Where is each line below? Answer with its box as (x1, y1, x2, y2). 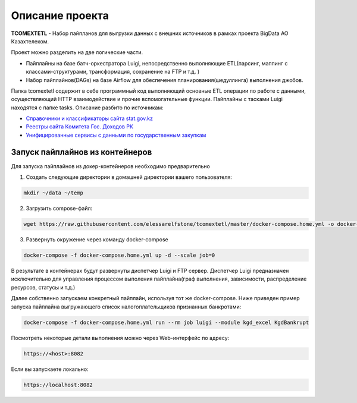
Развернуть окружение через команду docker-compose (26, 236, 169, 243)
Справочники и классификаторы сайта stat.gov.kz (26, 115, 153, 122)
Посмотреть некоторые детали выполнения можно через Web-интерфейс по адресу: (11, 334, 230, 341)
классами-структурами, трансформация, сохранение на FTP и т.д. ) (26, 68, 200, 75)
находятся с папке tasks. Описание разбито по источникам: (11, 104, 164, 111)
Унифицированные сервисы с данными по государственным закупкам (26, 131, 206, 138)
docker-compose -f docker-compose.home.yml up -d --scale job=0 (23, 252, 215, 259)
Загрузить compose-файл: (26, 205, 93, 212)
